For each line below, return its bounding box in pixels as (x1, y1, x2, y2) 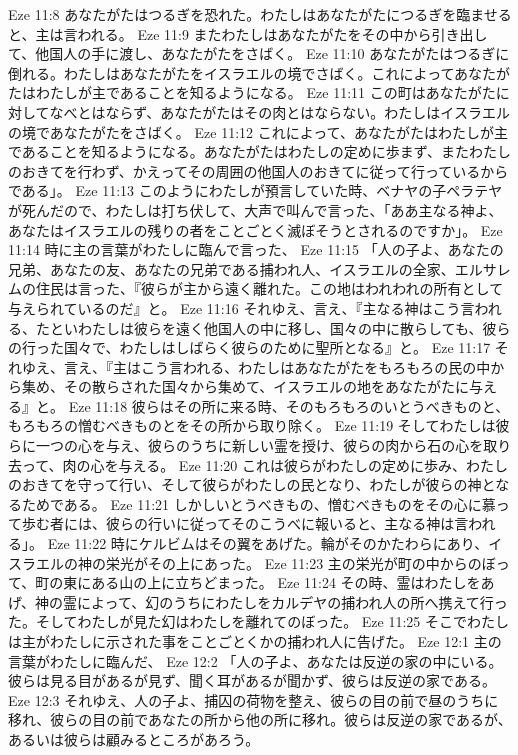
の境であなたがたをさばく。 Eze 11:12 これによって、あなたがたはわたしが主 (8, 121, 508, 142)
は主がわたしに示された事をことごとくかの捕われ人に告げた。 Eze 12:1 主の (8, 631, 502, 651)
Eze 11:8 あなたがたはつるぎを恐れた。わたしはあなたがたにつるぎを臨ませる (8, 4, 512, 24)
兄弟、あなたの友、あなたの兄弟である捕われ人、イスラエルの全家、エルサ (8, 258, 497, 279)
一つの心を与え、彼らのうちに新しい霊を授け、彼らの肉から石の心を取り (35, 435, 512, 456)
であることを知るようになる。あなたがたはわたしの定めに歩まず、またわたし (8, 141, 511, 162)
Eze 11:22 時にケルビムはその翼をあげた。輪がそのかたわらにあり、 (47, 533, 489, 554)
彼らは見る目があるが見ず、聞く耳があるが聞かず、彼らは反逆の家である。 (8, 670, 496, 691)
